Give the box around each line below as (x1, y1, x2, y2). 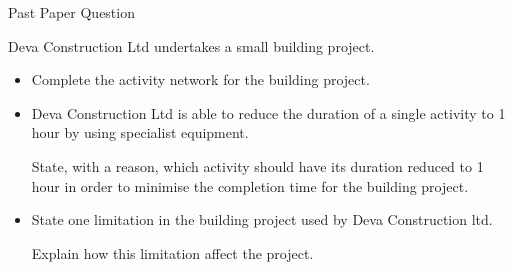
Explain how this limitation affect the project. (31, 242, 314, 263)
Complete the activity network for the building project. (31, 69, 370, 90)
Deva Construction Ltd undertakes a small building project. (8, 35, 375, 56)
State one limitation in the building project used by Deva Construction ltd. (31, 209, 493, 230)
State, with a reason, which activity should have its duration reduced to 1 (31, 155, 484, 176)
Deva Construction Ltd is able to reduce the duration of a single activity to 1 (31, 102, 506, 123)
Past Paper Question (8, 2, 135, 22)
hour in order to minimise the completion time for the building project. (31, 175, 469, 196)
